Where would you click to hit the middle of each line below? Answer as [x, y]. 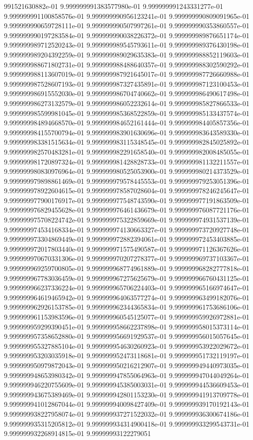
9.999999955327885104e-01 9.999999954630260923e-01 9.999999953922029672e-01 [127, 346]
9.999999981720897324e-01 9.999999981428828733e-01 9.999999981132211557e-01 [127, 161]
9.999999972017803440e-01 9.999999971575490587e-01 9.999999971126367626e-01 [127, 248]
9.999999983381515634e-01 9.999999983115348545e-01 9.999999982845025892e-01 [127, 142]
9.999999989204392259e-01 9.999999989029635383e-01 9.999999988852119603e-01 [127, 54]
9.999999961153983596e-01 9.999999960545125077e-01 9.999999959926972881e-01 [127, 317]
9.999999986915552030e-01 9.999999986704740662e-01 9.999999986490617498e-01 [127, 93]
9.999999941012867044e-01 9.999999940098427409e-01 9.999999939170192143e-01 [127, 404]
